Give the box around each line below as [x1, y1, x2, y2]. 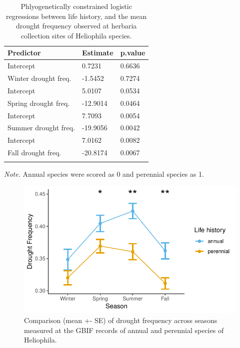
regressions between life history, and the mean [6, 10, 147, 21]
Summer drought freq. [7, 122, 75, 133]
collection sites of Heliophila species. [20, 30, 132, 40]
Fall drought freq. [7, 147, 61, 158]
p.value [120, 47, 145, 58]
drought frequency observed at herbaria [15, 20, 137, 31]
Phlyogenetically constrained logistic [20, 1, 132, 11]
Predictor [7, 47, 41, 58]
